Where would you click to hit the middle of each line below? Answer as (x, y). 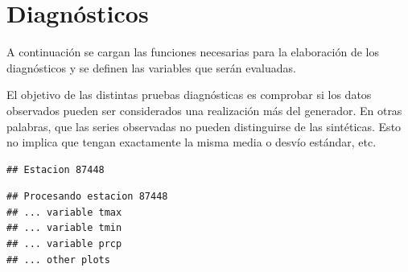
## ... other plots (58, 260)
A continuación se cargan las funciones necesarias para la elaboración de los (193, 52)
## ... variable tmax (64, 212)
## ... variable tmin (64, 228)
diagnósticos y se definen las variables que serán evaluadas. (151, 67)
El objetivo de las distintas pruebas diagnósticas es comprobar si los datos (189, 95)
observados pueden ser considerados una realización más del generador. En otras (204, 110)
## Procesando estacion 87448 (87, 197)
